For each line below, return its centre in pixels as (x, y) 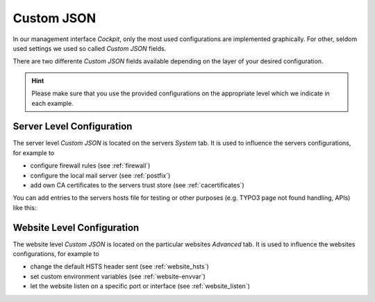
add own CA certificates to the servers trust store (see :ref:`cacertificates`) (137, 185)
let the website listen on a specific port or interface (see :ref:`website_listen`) (140, 286)
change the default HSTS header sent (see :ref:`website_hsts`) (120, 267)
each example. (53, 103)
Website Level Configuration (76, 227)
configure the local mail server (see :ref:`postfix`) (100, 175)
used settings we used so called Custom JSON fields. (90, 48)
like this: (25, 207)
